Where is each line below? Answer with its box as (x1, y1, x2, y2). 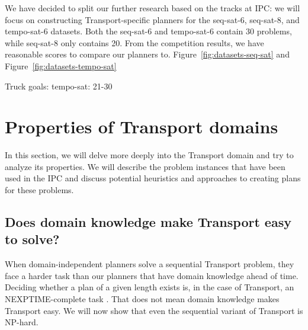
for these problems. (5, 184, 74, 196)
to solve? (5, 230, 60, 248)
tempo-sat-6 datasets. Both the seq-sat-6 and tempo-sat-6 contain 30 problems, (5, 25, 292, 37)
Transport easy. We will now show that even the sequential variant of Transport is (5, 304, 303, 316)
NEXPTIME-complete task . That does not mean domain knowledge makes (5, 293, 280, 305)
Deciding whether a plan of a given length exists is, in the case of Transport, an (5, 281, 294, 293)
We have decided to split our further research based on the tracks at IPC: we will (5, 2, 300, 14)
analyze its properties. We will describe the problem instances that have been (5, 160, 285, 172)
